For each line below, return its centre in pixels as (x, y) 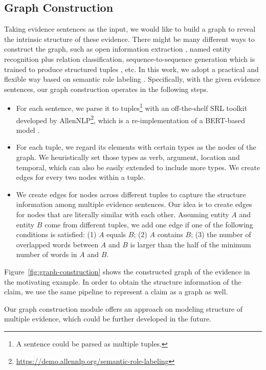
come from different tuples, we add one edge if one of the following (149, 224)
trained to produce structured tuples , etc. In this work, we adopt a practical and (131, 69)
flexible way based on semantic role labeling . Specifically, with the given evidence (132, 79)
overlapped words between (57, 244)
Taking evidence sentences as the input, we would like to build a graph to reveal (130, 29)
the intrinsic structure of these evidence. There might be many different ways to (129, 39)
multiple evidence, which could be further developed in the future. (108, 319)
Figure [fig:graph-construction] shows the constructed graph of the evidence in (127, 271)
